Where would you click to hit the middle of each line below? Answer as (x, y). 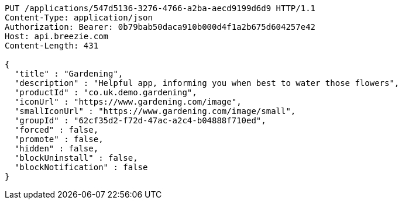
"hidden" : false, (56, 148)
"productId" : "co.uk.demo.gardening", (106, 92)
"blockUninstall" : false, (76, 158)
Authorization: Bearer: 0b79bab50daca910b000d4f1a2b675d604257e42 (160, 27)
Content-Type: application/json (79, 18)
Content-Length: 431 (52, 46)
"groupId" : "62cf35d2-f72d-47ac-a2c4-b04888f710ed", (140, 120)
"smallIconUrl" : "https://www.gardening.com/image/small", (155, 111)
